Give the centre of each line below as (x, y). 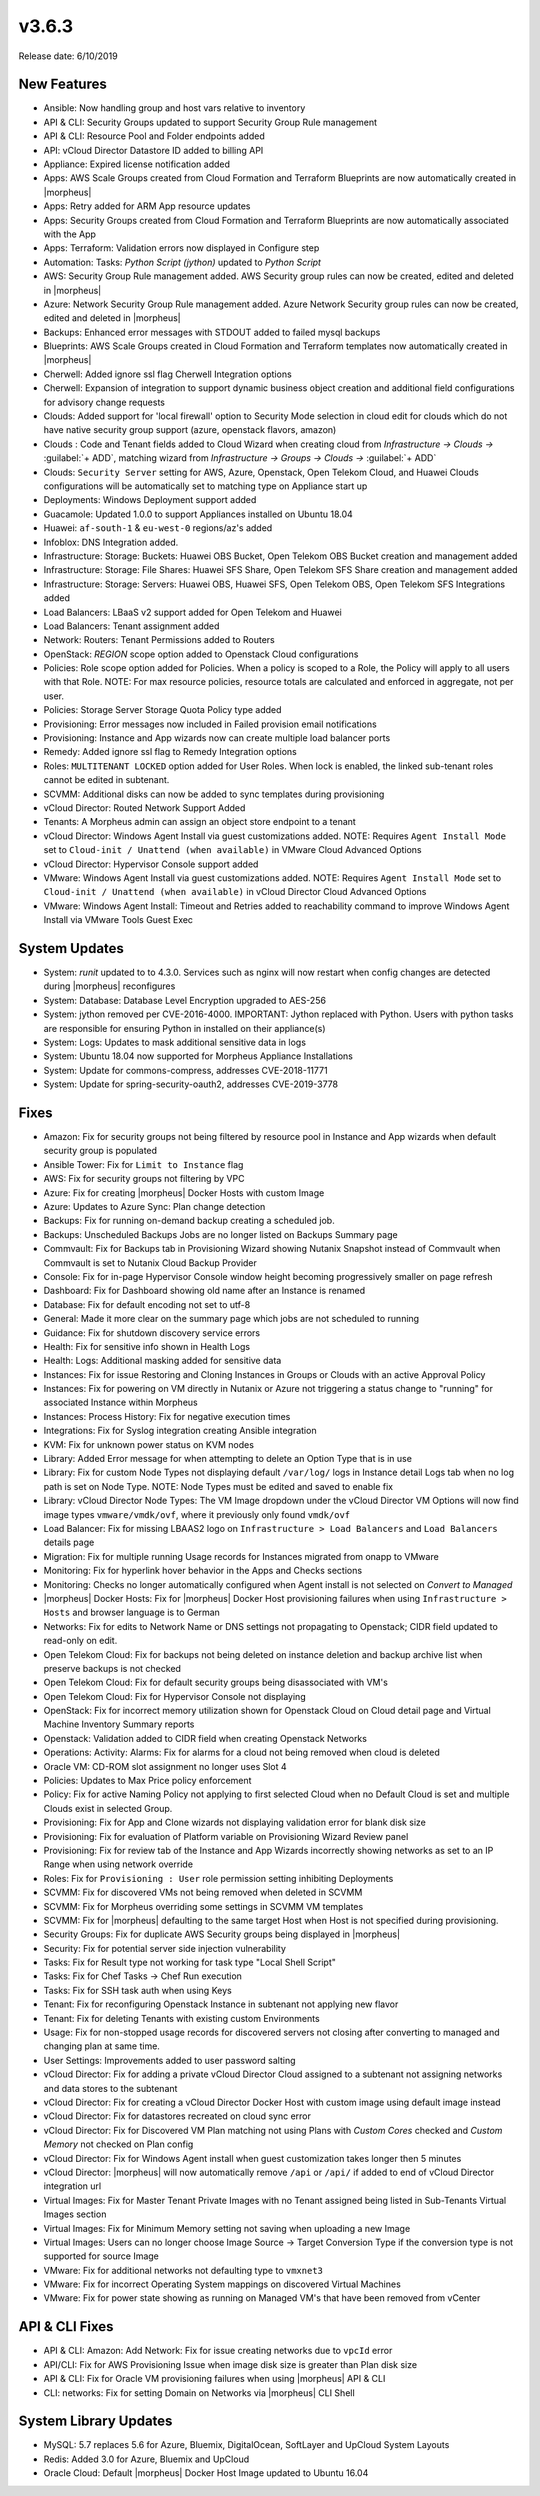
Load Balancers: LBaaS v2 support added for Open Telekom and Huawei (192, 612)
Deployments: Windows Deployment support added (150, 500)
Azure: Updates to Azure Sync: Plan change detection (154, 1206)
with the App (70, 234)
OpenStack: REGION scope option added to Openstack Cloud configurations (201, 654)
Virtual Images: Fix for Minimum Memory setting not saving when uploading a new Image (227, 2228)
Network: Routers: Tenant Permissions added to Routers (159, 640)
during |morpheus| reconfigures (109, 986)
